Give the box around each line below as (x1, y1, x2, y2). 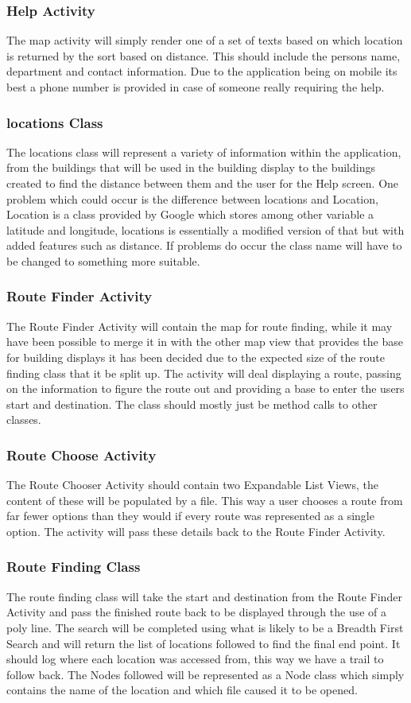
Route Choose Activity (6, 445, 157, 464)
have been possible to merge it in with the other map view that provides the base (6, 333, 403, 350)
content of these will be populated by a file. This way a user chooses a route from (6, 491, 403, 508)
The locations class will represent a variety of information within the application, (6, 143, 401, 160)
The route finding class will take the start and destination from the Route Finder (6, 588, 402, 604)
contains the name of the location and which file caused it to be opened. (6, 682, 358, 698)
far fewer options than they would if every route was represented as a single (6, 507, 374, 524)
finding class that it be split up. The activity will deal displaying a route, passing (6, 364, 401, 381)
